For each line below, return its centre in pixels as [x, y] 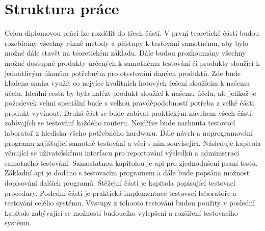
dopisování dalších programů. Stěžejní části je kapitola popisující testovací [120, 183]
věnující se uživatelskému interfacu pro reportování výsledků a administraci [122, 153]
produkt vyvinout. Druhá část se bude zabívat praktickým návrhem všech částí [128, 112]
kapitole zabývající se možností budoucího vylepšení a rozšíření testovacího [121, 212]
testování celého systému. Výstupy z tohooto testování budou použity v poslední [130, 203]
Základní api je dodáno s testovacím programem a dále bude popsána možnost [127, 173]
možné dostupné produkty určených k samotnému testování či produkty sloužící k [132, 62]
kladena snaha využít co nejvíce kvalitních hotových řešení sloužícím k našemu [127, 83]
